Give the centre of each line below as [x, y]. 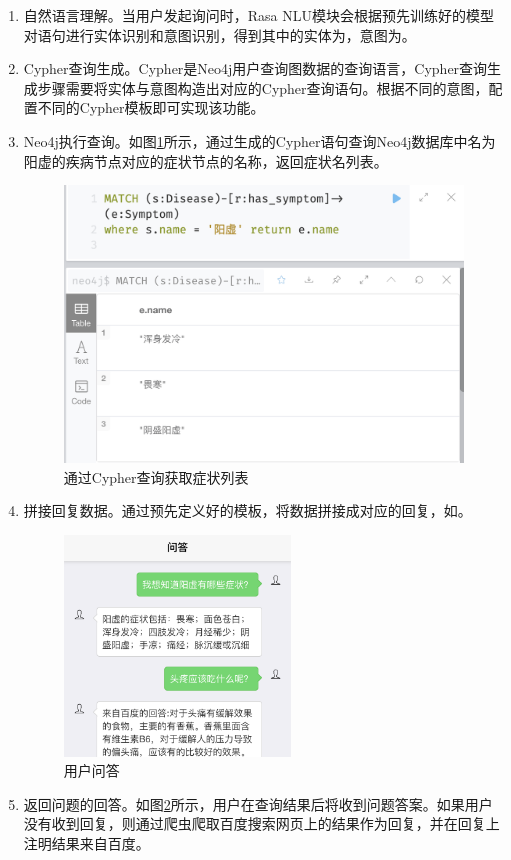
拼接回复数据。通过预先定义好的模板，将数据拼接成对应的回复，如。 [247, 510]
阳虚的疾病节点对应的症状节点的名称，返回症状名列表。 [205, 160]
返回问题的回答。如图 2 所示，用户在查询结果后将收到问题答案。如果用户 [258, 803]
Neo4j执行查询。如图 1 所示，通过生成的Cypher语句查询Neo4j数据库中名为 [259, 140]
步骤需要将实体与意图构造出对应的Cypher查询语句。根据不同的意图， [263, 87]
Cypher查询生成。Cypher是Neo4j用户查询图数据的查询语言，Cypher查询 [255, 68]
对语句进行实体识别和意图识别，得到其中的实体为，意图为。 [219, 34]
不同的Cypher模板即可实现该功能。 [151, 107]
